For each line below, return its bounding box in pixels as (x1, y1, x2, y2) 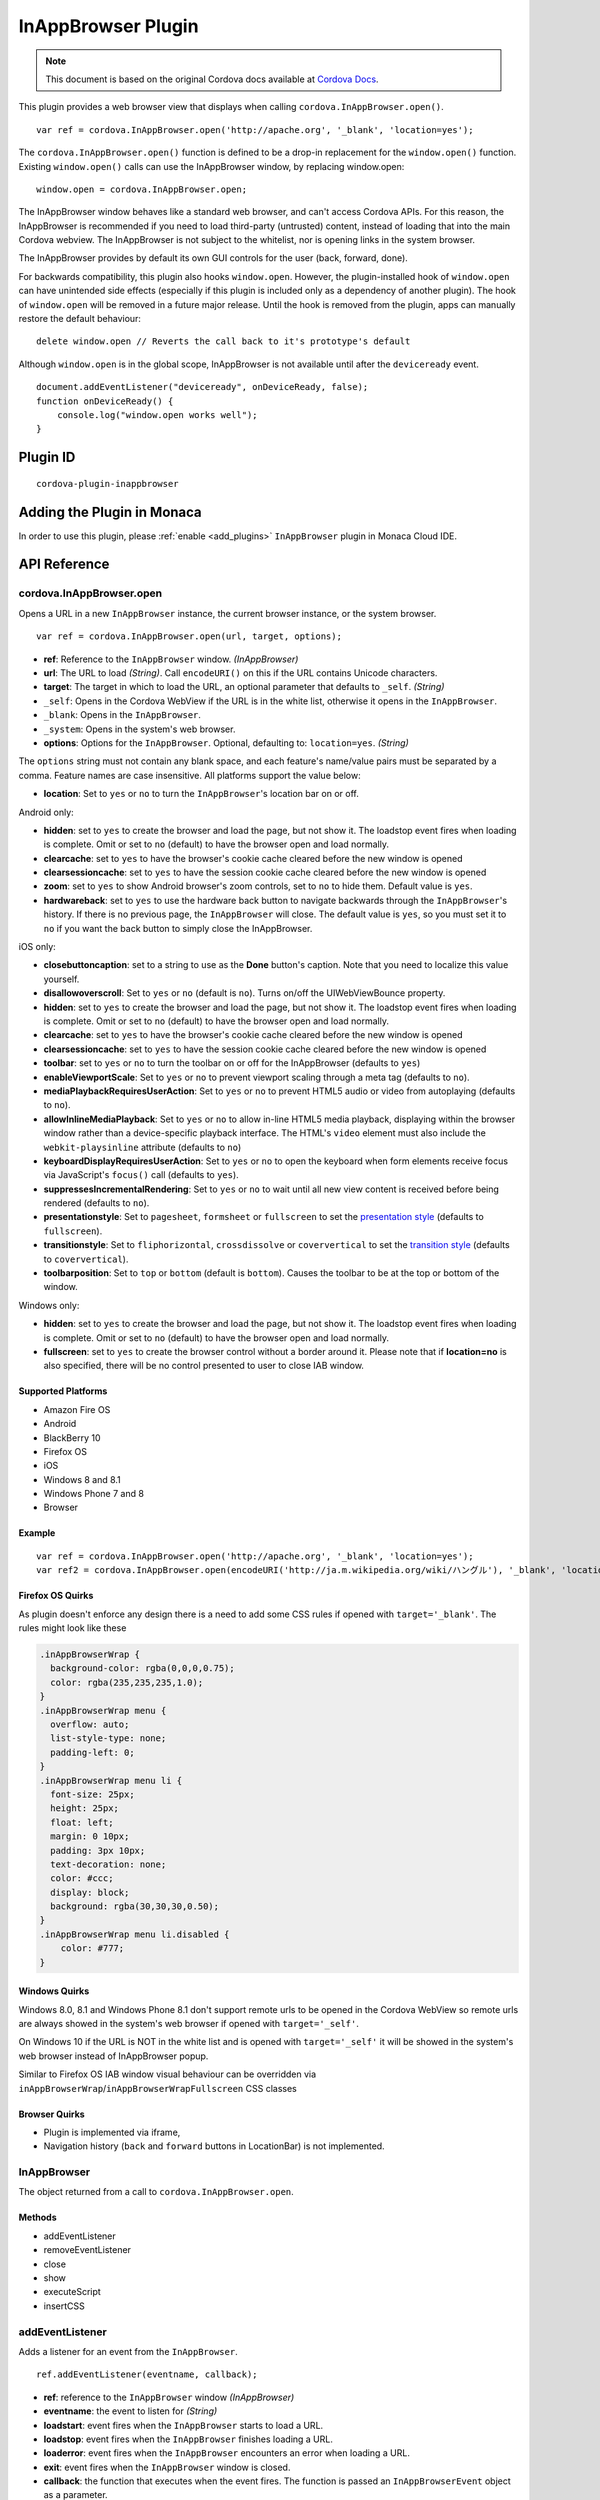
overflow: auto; (50, 1718, 130, 1730)
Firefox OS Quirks (18, 1590, 94, 1602)
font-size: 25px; (50, 1788, 135, 1800)
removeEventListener (43, 2244, 132, 2256)
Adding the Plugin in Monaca (18, 503, 202, 520)
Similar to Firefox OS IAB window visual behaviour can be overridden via (18, 2068, 317, 2080)
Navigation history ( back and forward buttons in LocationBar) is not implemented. (43, 2140, 385, 2152)
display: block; (50, 1886, 130, 1898)
